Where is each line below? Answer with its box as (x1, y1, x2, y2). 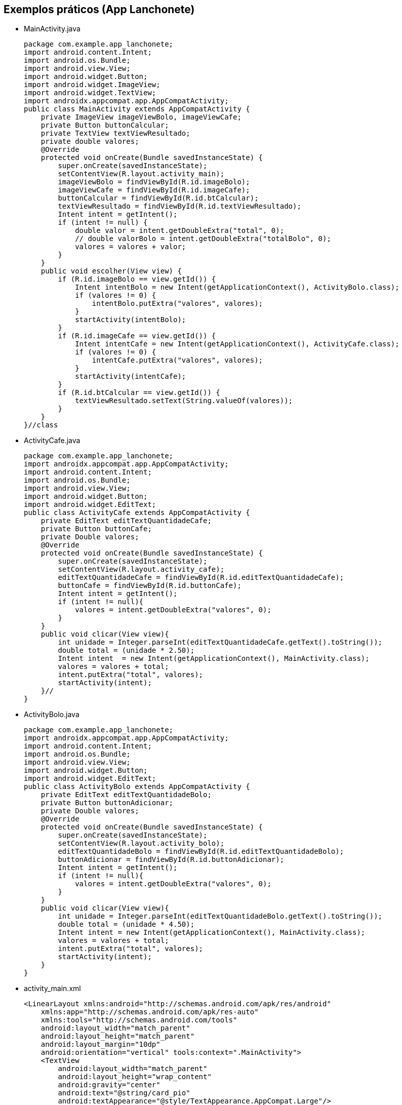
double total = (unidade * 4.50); (58, 920, 195, 929)
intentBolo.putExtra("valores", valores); (92, 299, 263, 308)
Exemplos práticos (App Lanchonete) (4, 3, 195, 16)
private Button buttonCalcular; (41, 121, 169, 130)
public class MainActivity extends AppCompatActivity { (24, 105, 250, 113)
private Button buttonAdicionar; (41, 799, 174, 807)
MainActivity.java (24, 24, 81, 33)
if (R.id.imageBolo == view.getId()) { (58, 275, 216, 284)
